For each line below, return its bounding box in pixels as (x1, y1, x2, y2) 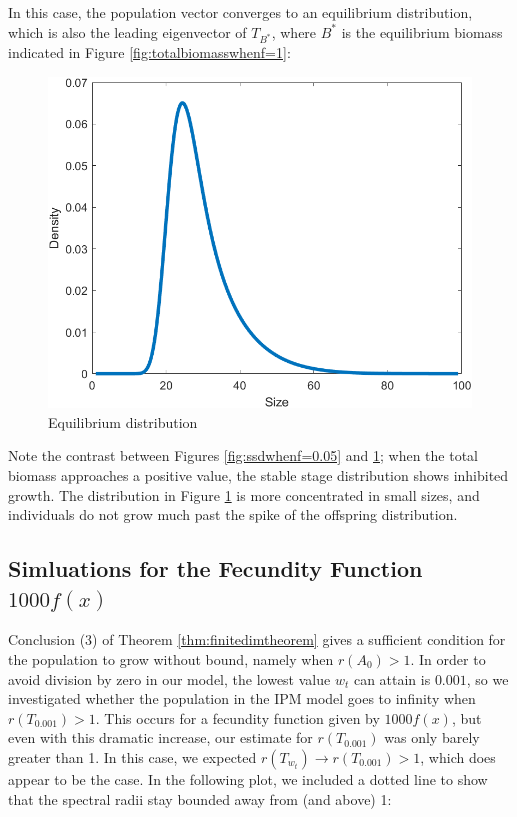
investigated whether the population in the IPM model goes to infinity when (8, 688, 476, 709)
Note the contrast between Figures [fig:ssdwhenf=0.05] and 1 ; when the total (8, 445, 478, 466)
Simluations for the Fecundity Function (8, 553, 423, 584)
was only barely (384, 727, 480, 748)
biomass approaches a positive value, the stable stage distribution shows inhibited (8, 465, 509, 486)
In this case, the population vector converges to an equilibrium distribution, (8, 2, 473, 22)
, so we (466, 668, 509, 689)
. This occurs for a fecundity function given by (95, 707, 380, 728)
